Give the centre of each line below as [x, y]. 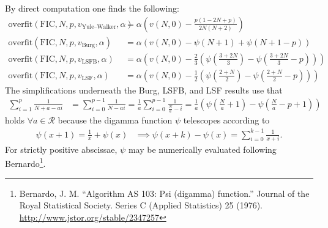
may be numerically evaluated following [202, 149]
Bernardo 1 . [25, 163]
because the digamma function [115, 120]
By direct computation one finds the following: [92, 8]
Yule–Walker [99, 27]
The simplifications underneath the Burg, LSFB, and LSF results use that [144, 90]
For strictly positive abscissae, [61, 149]
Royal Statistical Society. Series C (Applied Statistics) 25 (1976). [141, 205]
